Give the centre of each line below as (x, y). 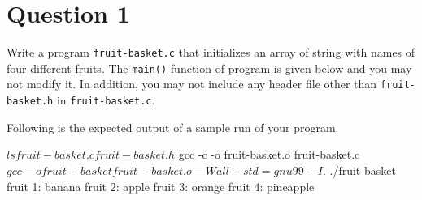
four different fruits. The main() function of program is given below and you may (209, 68)
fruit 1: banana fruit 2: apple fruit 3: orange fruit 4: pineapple (161, 186)
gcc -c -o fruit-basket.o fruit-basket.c (269, 154)
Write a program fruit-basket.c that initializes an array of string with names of (211, 52)
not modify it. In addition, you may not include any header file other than (192, 84)
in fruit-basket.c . (106, 100)
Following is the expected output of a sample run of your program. (173, 127)
